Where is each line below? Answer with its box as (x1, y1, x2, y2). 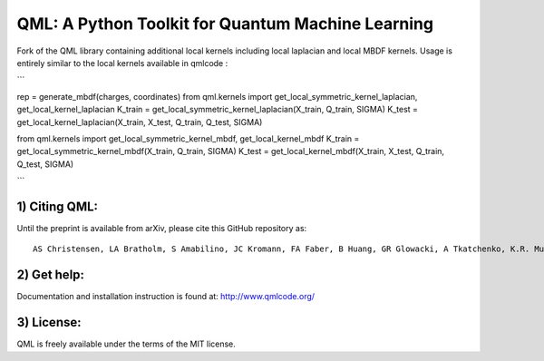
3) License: (16, 315, 82, 330)
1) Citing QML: (16, 199, 99, 214)
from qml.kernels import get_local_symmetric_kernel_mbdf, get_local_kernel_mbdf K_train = (16, 132, 360, 144)
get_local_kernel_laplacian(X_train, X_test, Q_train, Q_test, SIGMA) (16, 116, 263, 127)
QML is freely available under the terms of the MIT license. (16, 338, 236, 349)
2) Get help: (16, 268, 85, 283)
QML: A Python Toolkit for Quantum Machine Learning (16, 14, 434, 34)
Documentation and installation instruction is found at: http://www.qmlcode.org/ (16, 291, 316, 302)
